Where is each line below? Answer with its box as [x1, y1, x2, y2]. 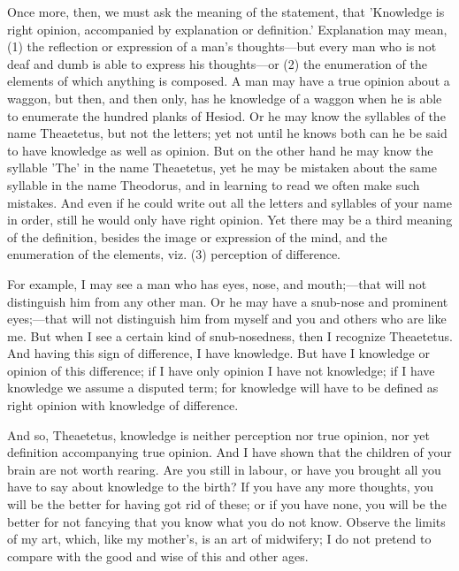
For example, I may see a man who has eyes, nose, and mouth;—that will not [7, 274, 427, 293]
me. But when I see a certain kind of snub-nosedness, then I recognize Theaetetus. [7, 326, 453, 345]
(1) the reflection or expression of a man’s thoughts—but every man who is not [7, 37, 437, 56]
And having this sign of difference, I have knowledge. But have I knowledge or [7, 344, 430, 362]
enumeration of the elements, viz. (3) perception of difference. [7, 245, 341, 263]
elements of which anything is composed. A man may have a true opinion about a [7, 72, 450, 90]
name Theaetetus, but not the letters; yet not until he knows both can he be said [7, 124, 448, 142]
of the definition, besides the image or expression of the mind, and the [7, 227, 387, 246]
